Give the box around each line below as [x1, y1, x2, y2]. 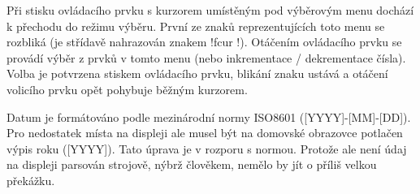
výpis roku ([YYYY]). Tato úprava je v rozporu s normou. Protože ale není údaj [6, 140, 407, 157]
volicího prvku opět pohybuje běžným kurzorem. [6, 80, 248, 97]
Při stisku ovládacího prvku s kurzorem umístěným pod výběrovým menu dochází [6, 2, 414, 18]
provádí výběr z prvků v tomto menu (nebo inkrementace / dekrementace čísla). [6, 49, 406, 66]
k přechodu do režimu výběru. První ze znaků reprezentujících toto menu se [6, 17, 385, 34]
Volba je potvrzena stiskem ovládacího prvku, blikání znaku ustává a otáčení [6, 65, 388, 82]
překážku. [6, 171, 55, 188]
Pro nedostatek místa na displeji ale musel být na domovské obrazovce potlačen [6, 124, 403, 141]
